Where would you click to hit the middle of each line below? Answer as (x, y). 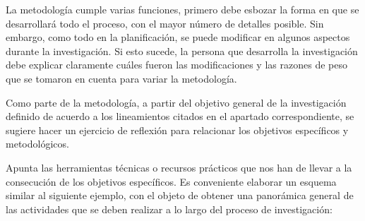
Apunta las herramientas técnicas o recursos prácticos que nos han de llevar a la (179, 167)
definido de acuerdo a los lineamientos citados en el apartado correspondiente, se (180, 116)
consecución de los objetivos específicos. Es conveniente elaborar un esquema (171, 181)
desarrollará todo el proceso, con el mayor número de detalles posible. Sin (165, 23)
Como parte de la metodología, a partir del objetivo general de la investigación (176, 102)
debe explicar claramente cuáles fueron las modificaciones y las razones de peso (176, 65)
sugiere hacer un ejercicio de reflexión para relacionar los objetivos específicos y (177, 130)
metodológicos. (37, 144)
